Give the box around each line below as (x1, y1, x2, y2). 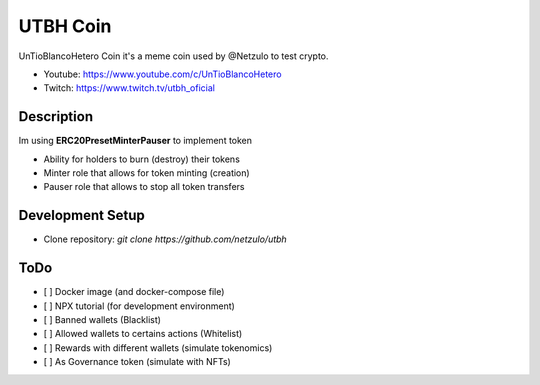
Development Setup (18, 207, 145, 224)
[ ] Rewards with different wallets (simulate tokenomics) (43, 341, 273, 354)
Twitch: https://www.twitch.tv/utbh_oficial (43, 82, 215, 94)
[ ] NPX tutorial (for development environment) (43, 300, 235, 312)
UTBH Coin (18, 15, 112, 37)
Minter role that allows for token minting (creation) (43, 167, 250, 179)
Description (18, 108, 94, 125)
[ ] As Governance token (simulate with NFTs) (43, 356, 232, 368)
